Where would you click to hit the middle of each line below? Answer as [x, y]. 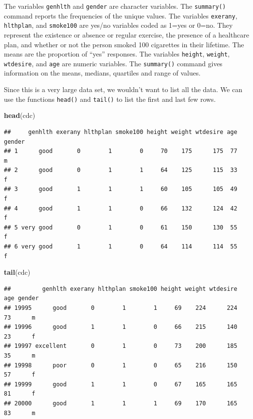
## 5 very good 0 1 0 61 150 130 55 [121, 227]
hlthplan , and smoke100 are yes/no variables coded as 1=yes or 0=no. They [118, 25]
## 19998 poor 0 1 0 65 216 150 [121, 365]
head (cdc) [20, 115]
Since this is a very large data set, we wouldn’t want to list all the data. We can [123, 89]
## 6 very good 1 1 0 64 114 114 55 [121, 247]
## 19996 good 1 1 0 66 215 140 [121, 327]
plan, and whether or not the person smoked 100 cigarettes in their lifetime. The [124, 44]
